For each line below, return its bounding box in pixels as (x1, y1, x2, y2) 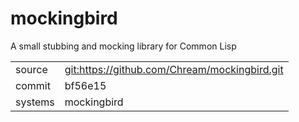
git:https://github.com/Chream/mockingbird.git (64, 62, 284, 76)
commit (15, 78, 51, 92)
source (15, 62, 48, 76)
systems (15, 95, 55, 109)
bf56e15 (64, 78, 107, 92)
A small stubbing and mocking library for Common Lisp (10, 40, 237, 52)
